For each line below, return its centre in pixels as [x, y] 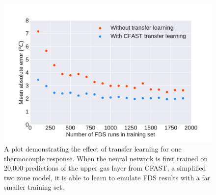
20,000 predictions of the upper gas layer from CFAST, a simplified [105, 168]
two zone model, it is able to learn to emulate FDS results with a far [107, 177]
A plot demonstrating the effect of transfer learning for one [93, 148]
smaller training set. [34, 187]
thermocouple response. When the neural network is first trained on [106, 158]
